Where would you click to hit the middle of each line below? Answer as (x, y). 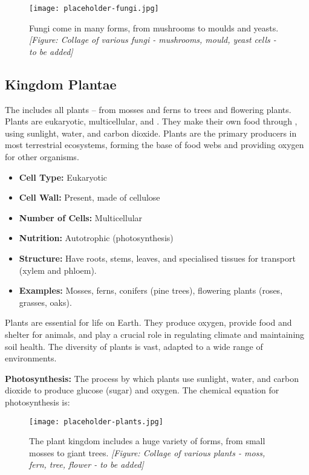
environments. (31, 358)
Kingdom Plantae (61, 84)
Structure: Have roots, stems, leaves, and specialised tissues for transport (157, 258)
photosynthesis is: (37, 402)
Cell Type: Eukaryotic (63, 177)
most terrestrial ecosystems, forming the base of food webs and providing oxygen (154, 145)
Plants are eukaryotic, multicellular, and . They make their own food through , (151, 121)
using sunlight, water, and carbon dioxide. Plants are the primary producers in (151, 133)
